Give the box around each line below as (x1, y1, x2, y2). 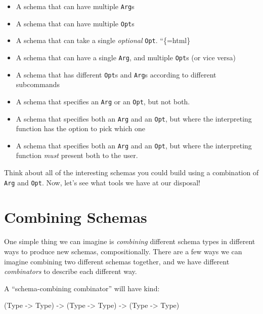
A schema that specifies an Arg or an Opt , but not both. (16, 96, 190, 106)
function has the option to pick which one (16, 123, 146, 134)
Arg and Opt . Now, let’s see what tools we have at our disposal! (4, 177, 200, 187)
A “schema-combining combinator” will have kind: (4, 283, 160, 293)
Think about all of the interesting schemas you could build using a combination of (4, 167, 259, 178)
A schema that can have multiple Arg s (16, 1, 135, 11)
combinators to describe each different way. (4, 266, 137, 277)
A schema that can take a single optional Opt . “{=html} (16, 35, 191, 46)
